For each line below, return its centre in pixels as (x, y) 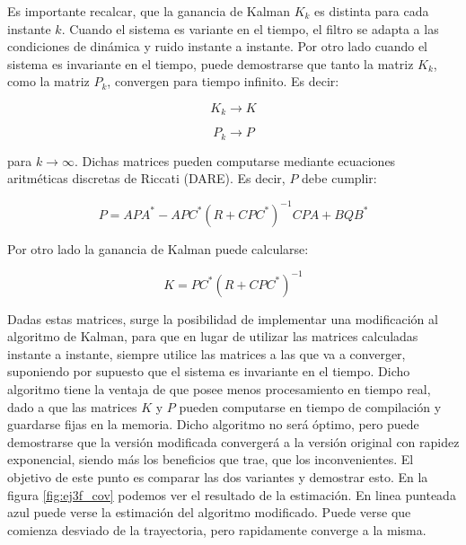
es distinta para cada (372, 11)
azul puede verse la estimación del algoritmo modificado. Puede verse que (209, 512)
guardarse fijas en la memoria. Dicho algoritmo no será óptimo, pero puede (213, 424)
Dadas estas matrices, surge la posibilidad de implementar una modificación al (223, 318)
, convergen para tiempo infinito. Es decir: (223, 81)
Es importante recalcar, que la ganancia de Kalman (149, 11)
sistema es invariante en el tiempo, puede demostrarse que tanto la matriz (211, 63)
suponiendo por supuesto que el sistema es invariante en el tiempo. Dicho (209, 371)
